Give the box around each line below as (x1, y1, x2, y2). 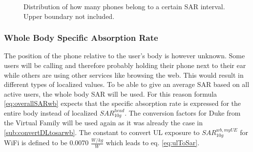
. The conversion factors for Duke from (125, 107, 241, 118)
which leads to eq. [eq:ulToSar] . (105, 137, 200, 148)
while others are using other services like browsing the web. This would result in (4, 69, 244, 80)
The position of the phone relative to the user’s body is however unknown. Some (4, 51, 245, 61)
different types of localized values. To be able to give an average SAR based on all (4, 79, 250, 89)
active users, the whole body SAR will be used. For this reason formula (4, 88, 217, 99)
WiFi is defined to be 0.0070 (4, 137, 89, 148)
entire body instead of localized (4, 107, 98, 118)
